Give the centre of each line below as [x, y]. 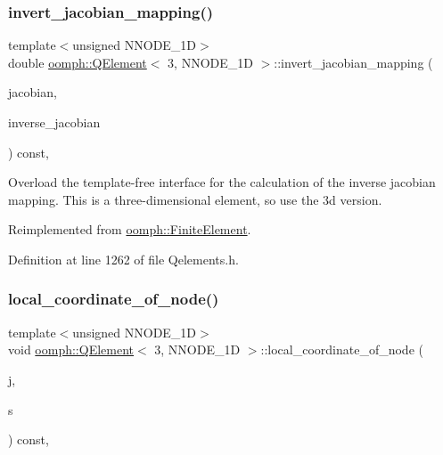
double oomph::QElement [78, 62]
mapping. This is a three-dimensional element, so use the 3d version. [195, 199]
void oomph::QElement [71, 349]
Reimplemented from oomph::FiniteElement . [130, 229]
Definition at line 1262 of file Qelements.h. [123, 259]
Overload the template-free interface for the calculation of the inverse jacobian [222, 182]
